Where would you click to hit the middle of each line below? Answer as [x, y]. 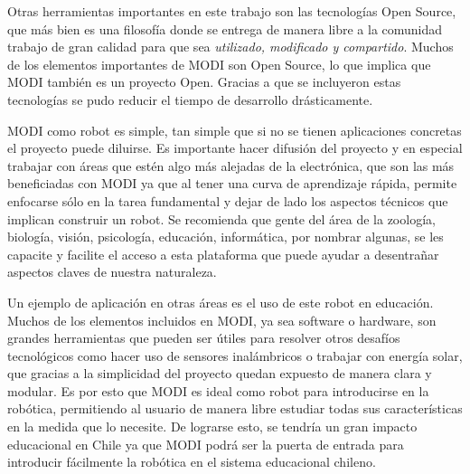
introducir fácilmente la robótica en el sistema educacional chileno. [192, 462]
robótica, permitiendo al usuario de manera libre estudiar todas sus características [235, 408]
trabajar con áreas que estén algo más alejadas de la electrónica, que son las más [231, 165]
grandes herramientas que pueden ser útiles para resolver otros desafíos [204, 338]
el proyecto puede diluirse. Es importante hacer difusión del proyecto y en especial [235, 148]
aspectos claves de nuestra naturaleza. [112, 272]
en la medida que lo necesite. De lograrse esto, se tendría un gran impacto [212, 427]
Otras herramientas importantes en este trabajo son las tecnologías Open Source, [232, 11]
